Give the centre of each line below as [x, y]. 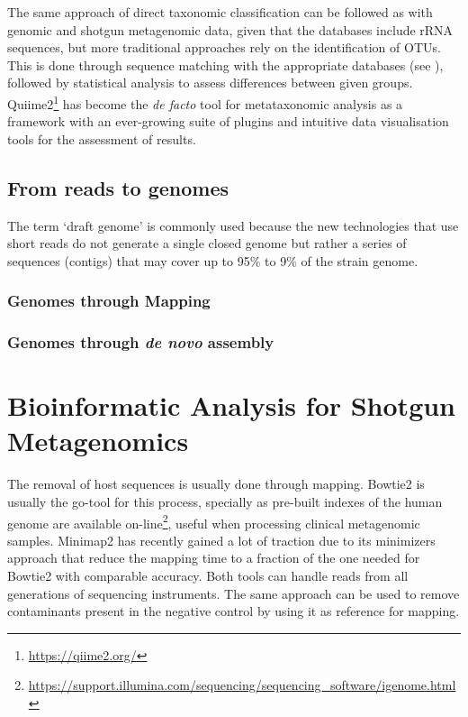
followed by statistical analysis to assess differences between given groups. [210, 83]
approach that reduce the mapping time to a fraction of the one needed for [214, 558]
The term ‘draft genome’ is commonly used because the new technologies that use [233, 225]
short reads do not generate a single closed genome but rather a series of [207, 243]
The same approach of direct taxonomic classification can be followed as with [220, 12]
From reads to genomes [118, 187]
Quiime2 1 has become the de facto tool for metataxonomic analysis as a [205, 102]
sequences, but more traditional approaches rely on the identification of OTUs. [224, 47]
